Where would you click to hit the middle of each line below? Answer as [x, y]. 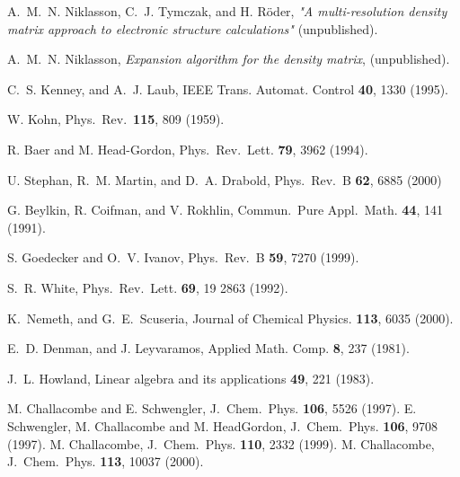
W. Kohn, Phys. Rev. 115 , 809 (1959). [116, 119]
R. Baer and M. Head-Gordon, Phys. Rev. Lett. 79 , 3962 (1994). [188, 149]
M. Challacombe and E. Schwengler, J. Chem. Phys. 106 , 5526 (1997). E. [212, 408]
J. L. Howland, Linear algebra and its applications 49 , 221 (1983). [191, 378]
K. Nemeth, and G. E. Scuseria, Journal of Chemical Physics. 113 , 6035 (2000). [230, 318]
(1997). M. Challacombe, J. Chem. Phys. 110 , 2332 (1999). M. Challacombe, [221, 443]
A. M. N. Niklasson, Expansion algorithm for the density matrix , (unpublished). [229, 59]
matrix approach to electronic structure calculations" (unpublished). [193, 28]
